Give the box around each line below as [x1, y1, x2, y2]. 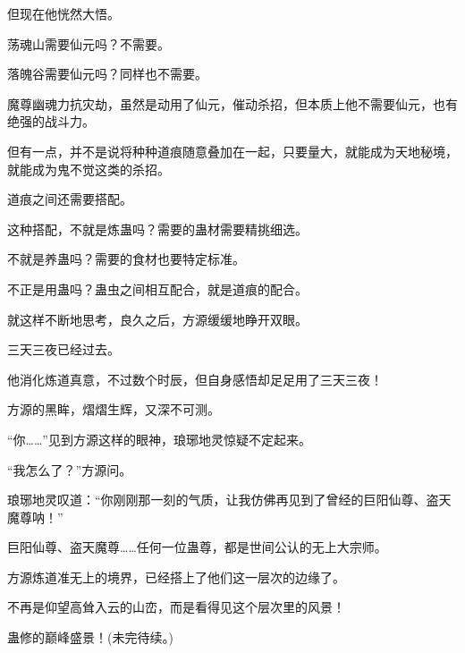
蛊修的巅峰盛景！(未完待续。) [7, 628, 173, 647]
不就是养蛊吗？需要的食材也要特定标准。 [7, 250, 245, 268]
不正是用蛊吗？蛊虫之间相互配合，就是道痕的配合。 [7, 279, 308, 298]
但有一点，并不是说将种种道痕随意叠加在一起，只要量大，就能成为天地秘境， [7, 141, 458, 160]
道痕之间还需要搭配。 [7, 190, 132, 208]
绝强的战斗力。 [7, 112, 95, 131]
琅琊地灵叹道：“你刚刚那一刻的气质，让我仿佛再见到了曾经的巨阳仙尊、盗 [7, 490, 439, 509]
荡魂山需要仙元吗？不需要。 [7, 34, 170, 53]
